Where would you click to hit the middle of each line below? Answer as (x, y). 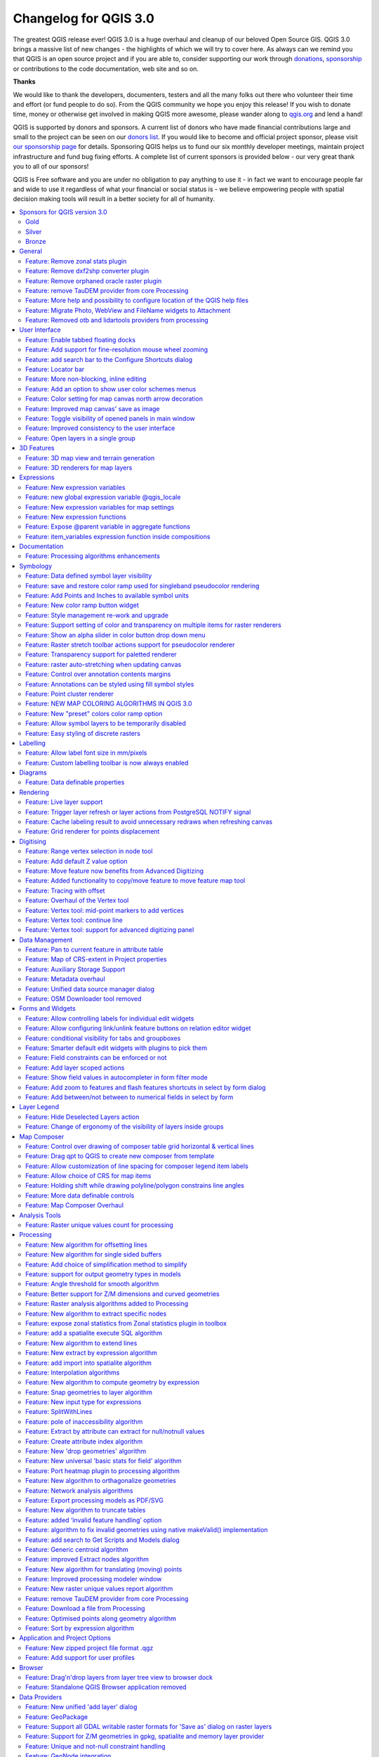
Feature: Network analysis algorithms (79, 1491)
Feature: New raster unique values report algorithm (99, 1589)
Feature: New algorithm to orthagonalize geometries (101, 1481)
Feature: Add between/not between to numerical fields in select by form (129, 1097)
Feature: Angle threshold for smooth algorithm (92, 1284)
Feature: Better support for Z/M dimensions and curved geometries (123, 1294)
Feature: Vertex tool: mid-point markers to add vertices (105, 910)
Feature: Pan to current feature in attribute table (94, 949)
